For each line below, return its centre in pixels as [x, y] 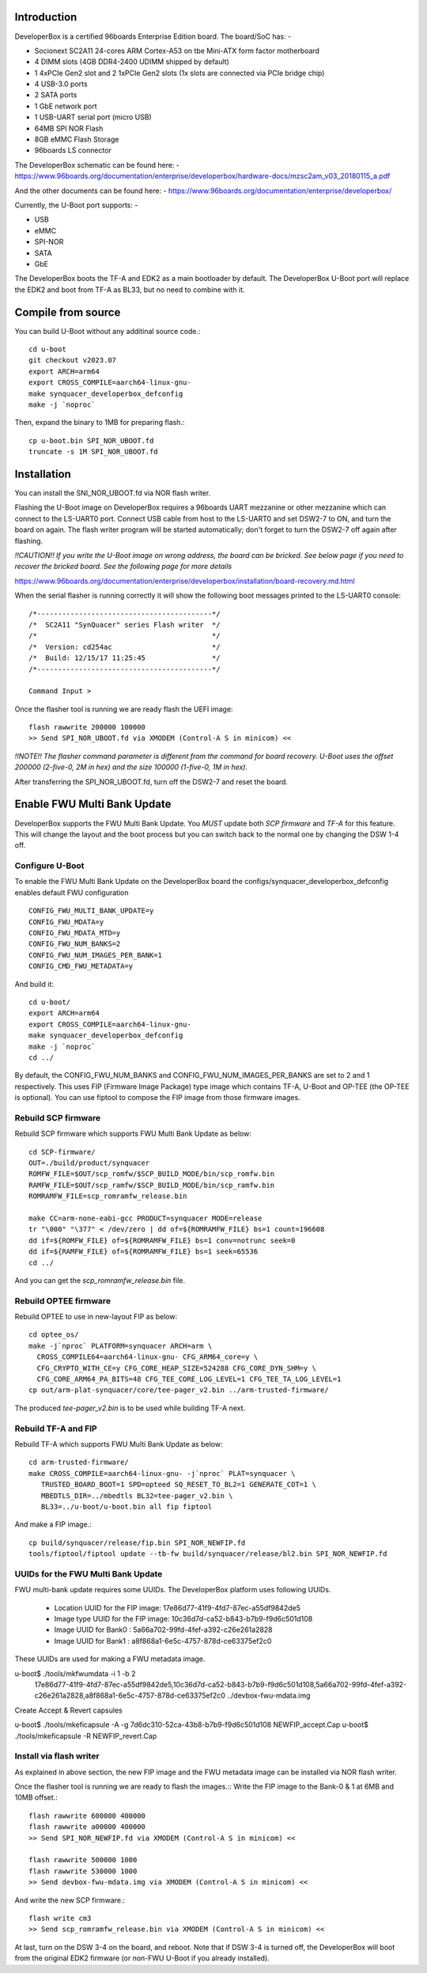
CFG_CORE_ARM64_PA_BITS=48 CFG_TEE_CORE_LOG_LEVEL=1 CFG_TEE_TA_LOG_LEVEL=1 [189, 1379]
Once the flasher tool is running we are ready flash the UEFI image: [124, 709]
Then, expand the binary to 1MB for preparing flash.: [100, 423]
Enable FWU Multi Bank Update [93, 804]
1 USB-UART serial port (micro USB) [93, 117]
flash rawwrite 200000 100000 [87, 727]
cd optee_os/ [54, 1335]
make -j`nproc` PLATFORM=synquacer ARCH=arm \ [121, 1346]
